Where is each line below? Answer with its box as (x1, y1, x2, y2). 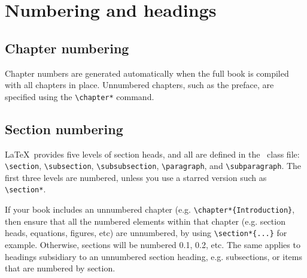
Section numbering (5, 119, 123, 138)
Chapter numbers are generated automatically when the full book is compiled (5, 67, 289, 79)
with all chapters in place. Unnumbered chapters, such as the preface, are (5, 78, 274, 91)
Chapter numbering (5, 38, 129, 57)
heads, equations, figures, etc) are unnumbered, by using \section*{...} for (5, 226, 287, 239)
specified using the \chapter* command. (5, 90, 154, 102)
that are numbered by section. (5, 262, 115, 274)
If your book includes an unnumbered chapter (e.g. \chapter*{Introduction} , (5, 203, 295, 216)
